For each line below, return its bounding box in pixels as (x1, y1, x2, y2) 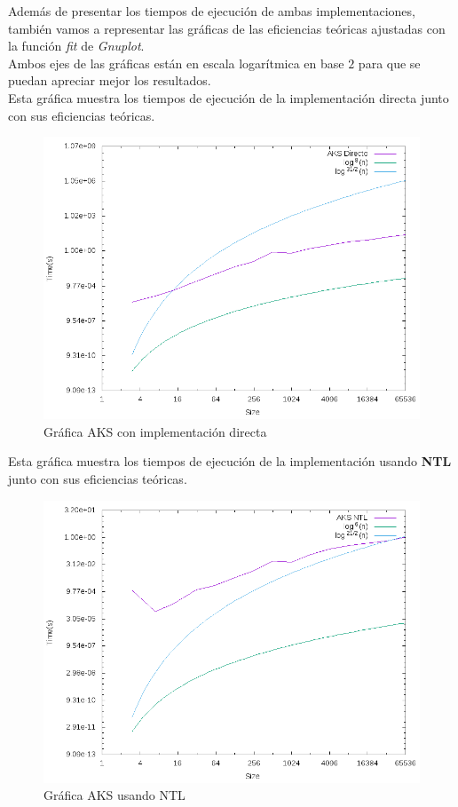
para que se (358, 53, 421, 72)
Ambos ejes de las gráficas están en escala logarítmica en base (8, 53, 344, 72)
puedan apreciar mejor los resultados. (8, 71, 211, 90)
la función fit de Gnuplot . (8, 36, 145, 55)
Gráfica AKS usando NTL (43, 786, 186, 804)
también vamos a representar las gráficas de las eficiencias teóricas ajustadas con (8, 19, 446, 37)
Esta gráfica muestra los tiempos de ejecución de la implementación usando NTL (8, 452, 452, 471)
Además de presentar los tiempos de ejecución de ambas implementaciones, (8, 2, 415, 20)
